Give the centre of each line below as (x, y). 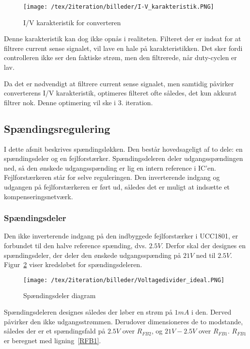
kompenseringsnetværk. (39, 196)
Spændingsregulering (57, 128)
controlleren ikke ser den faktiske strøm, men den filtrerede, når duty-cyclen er (120, 57)
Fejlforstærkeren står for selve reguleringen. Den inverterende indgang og (112, 177)
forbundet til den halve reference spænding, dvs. (75, 245)
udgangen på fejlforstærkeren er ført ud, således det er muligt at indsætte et (117, 186)
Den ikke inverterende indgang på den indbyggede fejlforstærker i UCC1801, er (121, 236)
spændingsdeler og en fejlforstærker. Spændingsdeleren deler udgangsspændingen (124, 158)
